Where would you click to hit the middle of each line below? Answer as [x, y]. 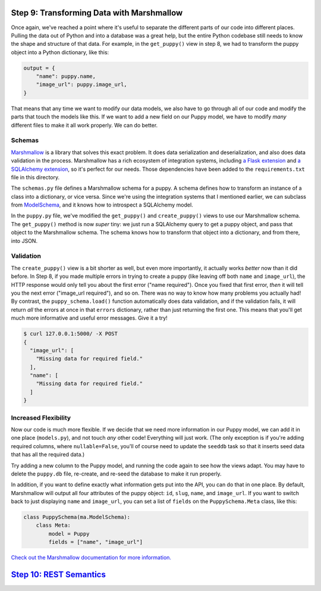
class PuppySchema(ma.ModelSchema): [77, 517]
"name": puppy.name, [66, 76]
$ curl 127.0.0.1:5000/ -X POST [71, 334]
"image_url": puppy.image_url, [81, 85]
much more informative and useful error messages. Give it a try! [89, 318]
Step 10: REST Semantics [59, 575]
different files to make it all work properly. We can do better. [84, 125]
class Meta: [53, 526]
